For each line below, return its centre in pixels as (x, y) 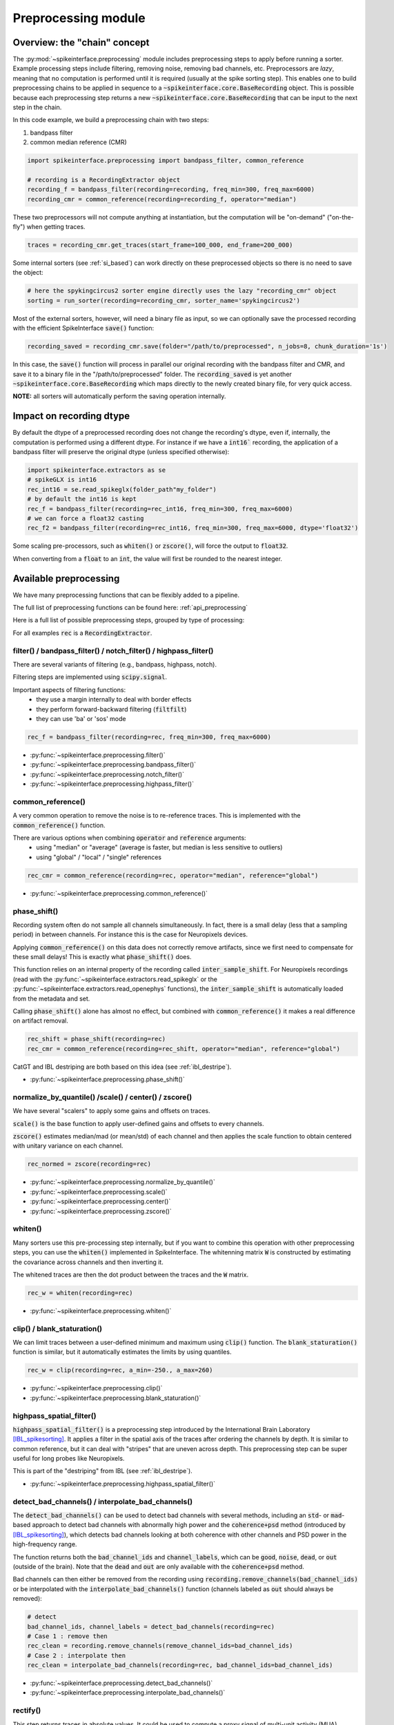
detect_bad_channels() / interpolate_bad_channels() (103, 1501)
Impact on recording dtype (71, 416)
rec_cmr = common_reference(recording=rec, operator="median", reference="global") (173, 875)
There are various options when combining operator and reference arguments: (129, 838)
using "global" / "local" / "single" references (99, 857)
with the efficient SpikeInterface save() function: (83, 328)
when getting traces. (56, 227)
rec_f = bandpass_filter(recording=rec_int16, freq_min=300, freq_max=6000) (160, 509)
